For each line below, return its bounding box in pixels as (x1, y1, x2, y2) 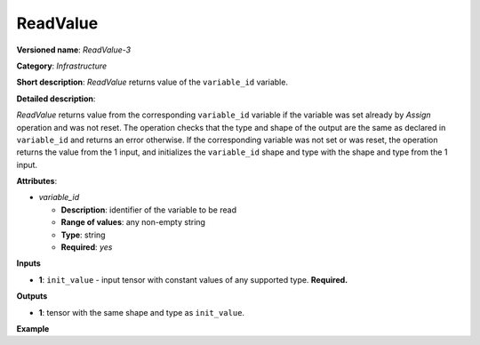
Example (16, 323, 50, 333)
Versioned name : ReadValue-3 (16, 44, 132, 55)
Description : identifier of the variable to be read (60, 205, 237, 215)
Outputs (16, 291, 48, 301)
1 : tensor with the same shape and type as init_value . (38, 307, 244, 317)
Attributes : (16, 176, 58, 187)
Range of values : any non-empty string (60, 217, 206, 228)
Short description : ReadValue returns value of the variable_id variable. (16, 76, 289, 88)
